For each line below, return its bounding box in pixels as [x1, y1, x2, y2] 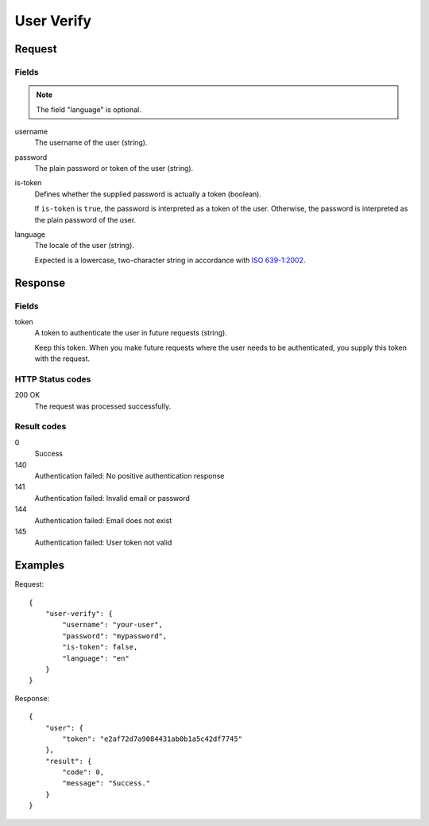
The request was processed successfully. [34, 401, 171, 411]
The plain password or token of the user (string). [34, 164, 194, 173]
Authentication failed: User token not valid [34, 537, 172, 548]
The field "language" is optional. [36, 104, 142, 114]
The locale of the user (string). [34, 241, 135, 250]
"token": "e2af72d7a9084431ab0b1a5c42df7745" [62, 734, 242, 743]
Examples [14, 559, 65, 572]
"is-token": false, [62, 642, 138, 652]
